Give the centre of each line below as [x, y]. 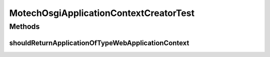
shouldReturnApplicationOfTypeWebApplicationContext [99, 43]
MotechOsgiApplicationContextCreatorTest [102, 13]
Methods [24, 26]
